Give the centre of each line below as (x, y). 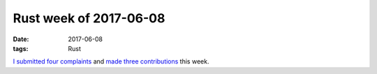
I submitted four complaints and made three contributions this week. (111, 61)
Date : (21, 39)
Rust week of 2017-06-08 (89, 18)
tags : (21, 48)
